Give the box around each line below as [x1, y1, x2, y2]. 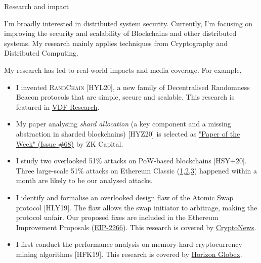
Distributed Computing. [4, 48, 78, 58]
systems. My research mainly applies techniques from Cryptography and [4, 37, 228, 48]
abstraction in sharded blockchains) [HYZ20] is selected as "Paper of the [16, 128, 240, 139]
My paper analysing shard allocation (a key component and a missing [16, 118, 231, 129]
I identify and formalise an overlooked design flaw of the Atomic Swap [16, 192, 234, 202]
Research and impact [4, 1, 69, 11]
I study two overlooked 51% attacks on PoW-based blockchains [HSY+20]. [16, 155, 247, 166]
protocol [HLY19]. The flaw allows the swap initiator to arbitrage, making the [16, 202, 257, 212]
